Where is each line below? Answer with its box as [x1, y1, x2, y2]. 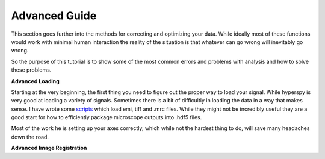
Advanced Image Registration [11, 145, 87, 152]
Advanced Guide [11, 9, 97, 22]
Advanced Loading [11, 77, 60, 84]
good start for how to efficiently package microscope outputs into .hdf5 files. [11, 114, 202, 121]
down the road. [11, 133, 49, 140]
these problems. [11, 66, 52, 73]
